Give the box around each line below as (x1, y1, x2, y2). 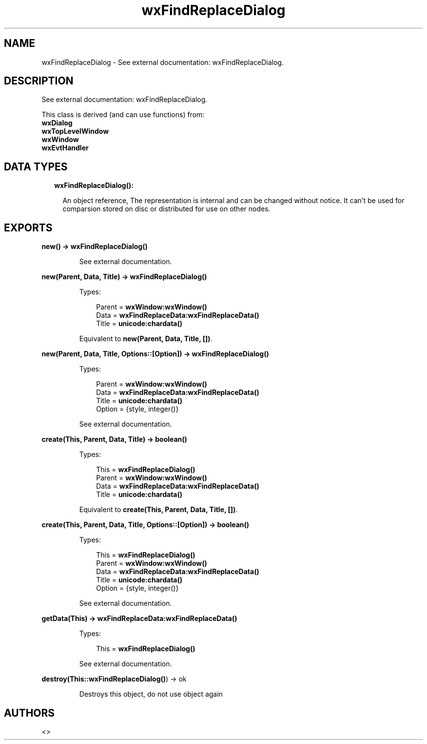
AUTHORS (4, 706, 55, 719)
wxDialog (41, 119, 73, 127)
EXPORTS (4, 221, 53, 234)
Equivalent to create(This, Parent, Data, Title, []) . (79, 505, 238, 514)
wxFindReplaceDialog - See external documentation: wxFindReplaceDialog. (41, 58, 284, 66)
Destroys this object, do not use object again (79, 690, 223, 699)
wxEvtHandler (41, 144, 89, 152)
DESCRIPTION (4, 75, 74, 87)
